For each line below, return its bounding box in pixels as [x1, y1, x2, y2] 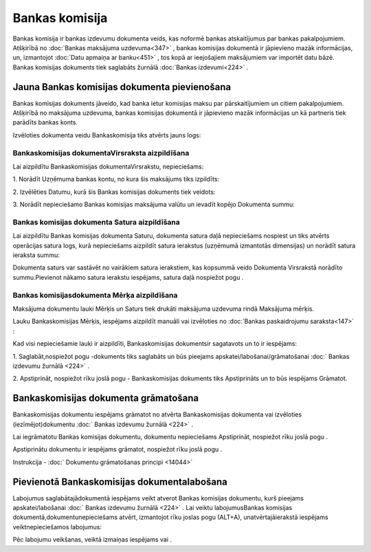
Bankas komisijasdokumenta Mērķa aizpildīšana [12, 290, 178, 300]
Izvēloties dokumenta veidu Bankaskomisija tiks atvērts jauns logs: [12, 131, 201, 139]
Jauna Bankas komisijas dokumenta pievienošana [12, 81, 232, 93]
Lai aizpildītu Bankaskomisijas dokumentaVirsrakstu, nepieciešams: [12, 162, 204, 170]
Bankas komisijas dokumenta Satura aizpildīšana [12, 217, 180, 227]
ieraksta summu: [12, 251, 60, 259]
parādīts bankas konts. [12, 118, 78, 126]
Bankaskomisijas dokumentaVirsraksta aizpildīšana [12, 148, 190, 157]
